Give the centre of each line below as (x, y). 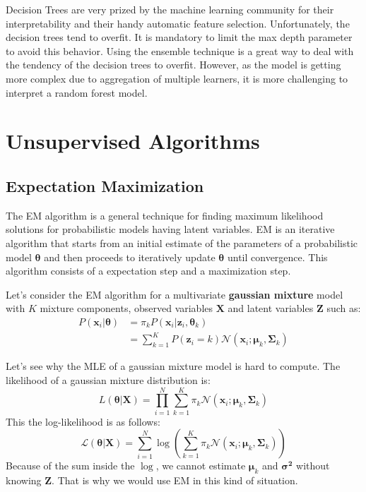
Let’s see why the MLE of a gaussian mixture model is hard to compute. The (173, 366)
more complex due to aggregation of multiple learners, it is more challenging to (177, 78)
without (313, 466)
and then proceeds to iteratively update (130, 257)
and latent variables (271, 308)
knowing (24, 480)
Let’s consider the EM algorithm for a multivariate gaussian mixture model (175, 294)
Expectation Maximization (105, 185)
